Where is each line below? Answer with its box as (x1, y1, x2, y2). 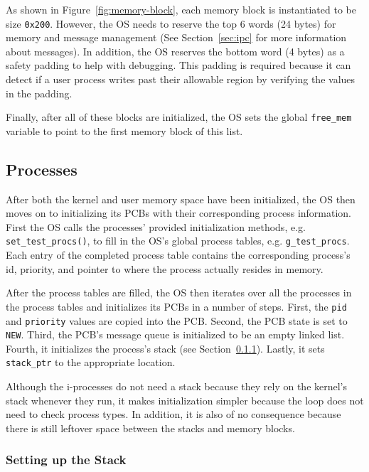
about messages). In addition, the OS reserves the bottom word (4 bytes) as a (6, 43, 345, 58)
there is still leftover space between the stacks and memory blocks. (6, 420, 295, 435)
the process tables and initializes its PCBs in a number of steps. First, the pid (6, 299, 347, 313)
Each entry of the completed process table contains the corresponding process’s (6, 247, 351, 262)
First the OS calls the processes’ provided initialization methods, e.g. (6, 219, 306, 234)
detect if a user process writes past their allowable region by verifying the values (6, 72, 355, 87)
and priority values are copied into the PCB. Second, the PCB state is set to (6, 313, 348, 328)
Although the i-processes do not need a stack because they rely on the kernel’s (6, 379, 348, 394)
